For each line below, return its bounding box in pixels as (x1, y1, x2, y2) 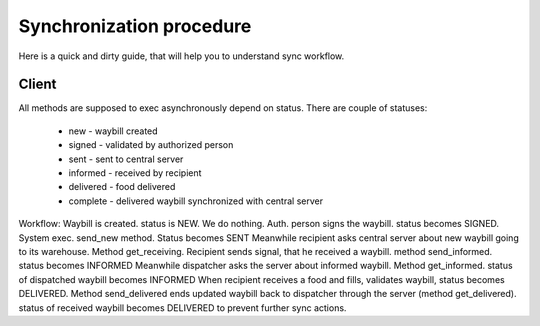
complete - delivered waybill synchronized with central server (68, 195, 324, 207)
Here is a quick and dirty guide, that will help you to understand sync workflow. (18, 50, 345, 62)
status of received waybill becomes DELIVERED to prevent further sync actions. (18, 301, 347, 314)
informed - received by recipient (68, 167, 202, 179)
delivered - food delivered (68, 181, 176, 193)
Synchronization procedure (18, 15, 252, 37)
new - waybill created (68, 125, 159, 137)
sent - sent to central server (68, 153, 184, 165)
